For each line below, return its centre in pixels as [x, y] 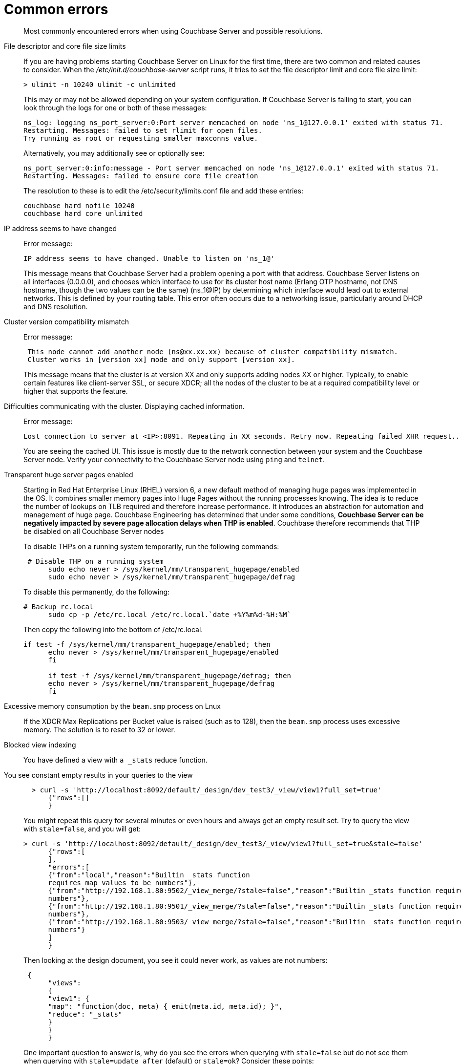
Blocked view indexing [40, 745]
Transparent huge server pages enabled [69, 474]
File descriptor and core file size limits [65, 46]
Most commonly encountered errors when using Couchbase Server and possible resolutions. [173, 31]
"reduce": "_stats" [85, 1014]
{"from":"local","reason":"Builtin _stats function [149, 875]
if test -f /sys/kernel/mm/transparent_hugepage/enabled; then [147, 644]
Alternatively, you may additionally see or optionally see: [114, 153]
